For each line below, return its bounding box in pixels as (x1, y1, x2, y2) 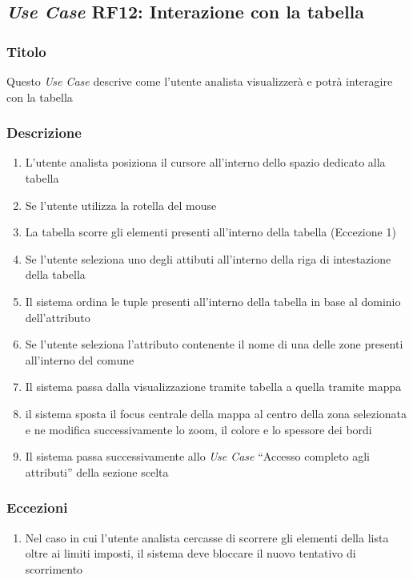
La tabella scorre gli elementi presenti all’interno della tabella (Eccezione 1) (25, 224, 396, 240)
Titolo (6, 41, 46, 61)
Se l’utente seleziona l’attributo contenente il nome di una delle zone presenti (25, 336, 403, 352)
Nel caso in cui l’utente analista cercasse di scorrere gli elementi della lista (25, 529, 389, 546)
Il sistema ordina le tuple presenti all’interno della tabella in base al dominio (25, 292, 401, 309)
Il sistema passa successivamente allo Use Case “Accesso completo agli (25, 448, 370, 465)
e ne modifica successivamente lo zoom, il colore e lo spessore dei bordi (25, 421, 372, 437)
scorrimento (25, 560, 83, 577)
